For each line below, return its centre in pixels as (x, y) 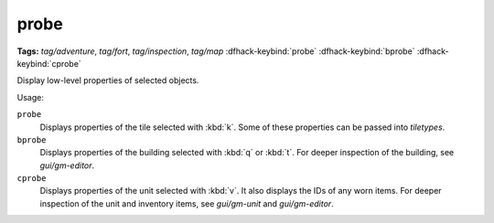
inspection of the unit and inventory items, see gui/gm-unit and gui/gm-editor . (187, 203)
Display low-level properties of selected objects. (108, 80)
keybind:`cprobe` (49, 63)
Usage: (31, 97)
